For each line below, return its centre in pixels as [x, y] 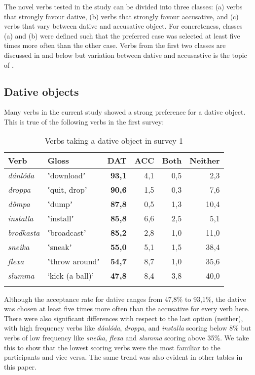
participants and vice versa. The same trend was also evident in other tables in [123, 357]
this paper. [20, 366]
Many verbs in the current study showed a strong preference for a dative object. [125, 112]
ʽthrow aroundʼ [73, 261]
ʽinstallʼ [61, 218]
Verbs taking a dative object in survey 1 [114, 140]
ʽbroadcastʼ [67, 232]
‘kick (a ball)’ [71, 275]
